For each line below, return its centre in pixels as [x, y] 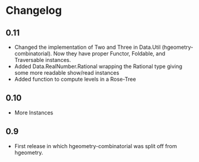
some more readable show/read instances [67, 73]
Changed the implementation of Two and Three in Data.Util [87, 47]
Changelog [34, 11]
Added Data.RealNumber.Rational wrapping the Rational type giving [98, 66]
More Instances [34, 113]
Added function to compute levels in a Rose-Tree [75, 79]
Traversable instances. [43, 60]
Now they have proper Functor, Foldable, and [109, 54]
